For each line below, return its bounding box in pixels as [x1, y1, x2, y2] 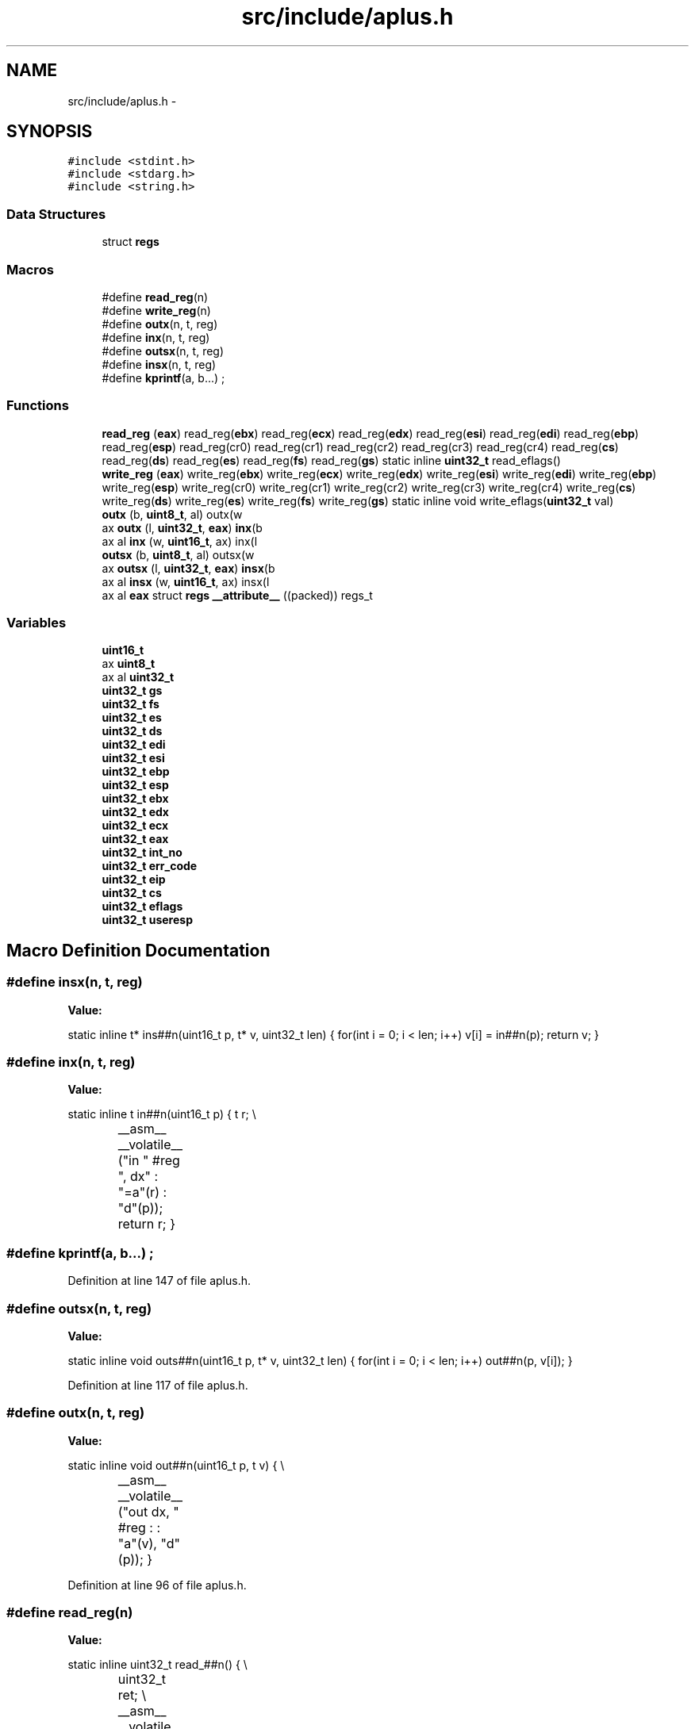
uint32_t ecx [102, 818, 169, 833]
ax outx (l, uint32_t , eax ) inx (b [102, 520, 263, 535]
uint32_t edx [102, 805, 169, 819]
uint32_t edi [102, 738, 166, 752]
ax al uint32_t [102, 670, 175, 684]
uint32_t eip [102, 872, 166, 887]
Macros [6, 261, 54, 278]
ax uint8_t [102, 657, 156, 671]
